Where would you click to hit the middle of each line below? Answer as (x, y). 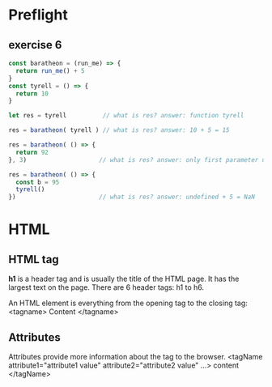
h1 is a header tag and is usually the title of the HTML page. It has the (124, 279)
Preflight (38, 15)
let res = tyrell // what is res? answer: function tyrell (126, 116)
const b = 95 (38, 182)
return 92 (32, 152)
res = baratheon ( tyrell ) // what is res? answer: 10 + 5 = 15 (119, 130)
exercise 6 (35, 45)
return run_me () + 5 (50, 70)
